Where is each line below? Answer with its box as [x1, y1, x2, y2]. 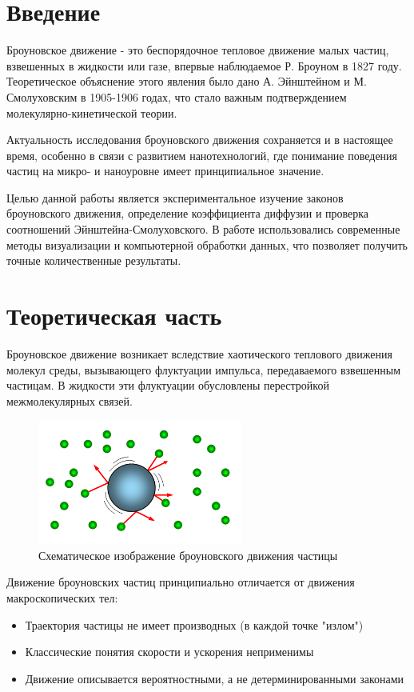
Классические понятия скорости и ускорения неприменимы [25, 643, 314, 660]
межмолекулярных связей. [6, 392, 133, 409]
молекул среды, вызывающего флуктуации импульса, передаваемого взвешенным [6, 361, 401, 378]
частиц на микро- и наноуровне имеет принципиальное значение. [6, 162, 324, 179]
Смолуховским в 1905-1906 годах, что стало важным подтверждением [6, 88, 347, 105]
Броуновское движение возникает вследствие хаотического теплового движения [6, 345, 392, 362]
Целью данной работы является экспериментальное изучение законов [6, 189, 344, 206]
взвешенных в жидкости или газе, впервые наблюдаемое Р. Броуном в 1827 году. [6, 57, 402, 74]
